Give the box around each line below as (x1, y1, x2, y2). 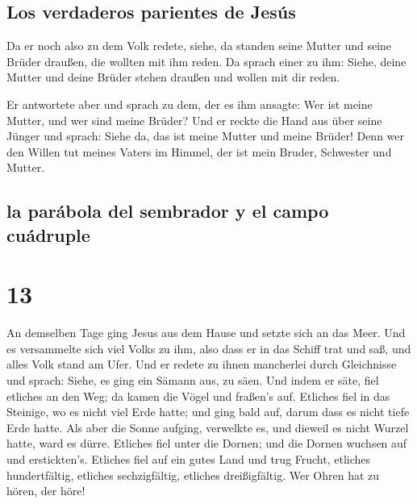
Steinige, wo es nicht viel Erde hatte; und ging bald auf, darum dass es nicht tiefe (6, 403, 410, 420)
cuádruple (6, 222, 90, 247)
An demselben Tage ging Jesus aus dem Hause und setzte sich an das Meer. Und (6, 324, 406, 341)
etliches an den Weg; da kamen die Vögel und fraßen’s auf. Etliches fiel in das (6, 387, 390, 404)
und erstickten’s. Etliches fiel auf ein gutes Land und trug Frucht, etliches (6, 451, 371, 467)
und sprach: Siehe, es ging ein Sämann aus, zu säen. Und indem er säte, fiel (6, 372, 379, 389)
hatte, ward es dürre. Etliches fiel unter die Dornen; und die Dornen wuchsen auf (6, 435, 407, 452)
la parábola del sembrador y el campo (6, 198, 329, 223)
